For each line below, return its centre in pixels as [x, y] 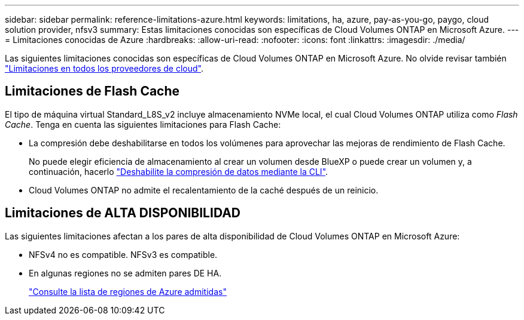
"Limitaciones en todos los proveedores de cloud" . [104, 68]
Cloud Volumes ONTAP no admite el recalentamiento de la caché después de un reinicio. [204, 190]
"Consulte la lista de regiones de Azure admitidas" [128, 291]
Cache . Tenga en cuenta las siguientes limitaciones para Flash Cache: [143, 124]
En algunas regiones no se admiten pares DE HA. [125, 273]
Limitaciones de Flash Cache [92, 91]
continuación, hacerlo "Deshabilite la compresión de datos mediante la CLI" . [179, 171]
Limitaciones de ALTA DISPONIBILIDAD [123, 213]
